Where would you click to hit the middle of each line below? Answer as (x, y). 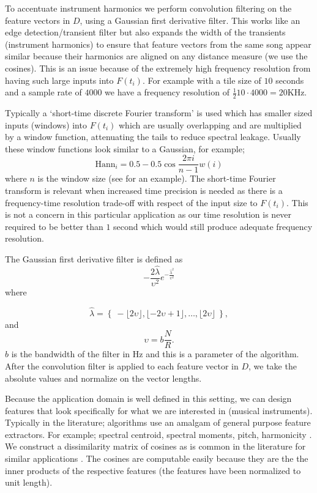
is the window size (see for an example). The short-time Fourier (157, 178)
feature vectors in (38, 20)
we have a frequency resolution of (167, 92)
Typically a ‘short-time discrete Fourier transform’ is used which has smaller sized (159, 112)
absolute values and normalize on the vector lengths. (103, 378)
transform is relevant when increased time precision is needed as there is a (144, 191)
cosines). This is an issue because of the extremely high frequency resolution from (158, 68)
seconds (290, 80)
